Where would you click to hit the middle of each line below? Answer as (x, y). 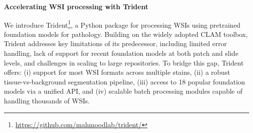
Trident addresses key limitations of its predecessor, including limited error (116, 43)
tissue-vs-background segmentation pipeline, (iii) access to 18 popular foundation (125, 81)
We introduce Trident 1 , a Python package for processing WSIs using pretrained (122, 24)
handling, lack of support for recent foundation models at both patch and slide (121, 53)
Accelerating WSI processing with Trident (76, 6)
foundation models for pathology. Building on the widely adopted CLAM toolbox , (126, 34)
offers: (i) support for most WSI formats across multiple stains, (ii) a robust (117, 72)
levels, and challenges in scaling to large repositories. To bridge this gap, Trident (124, 62)
